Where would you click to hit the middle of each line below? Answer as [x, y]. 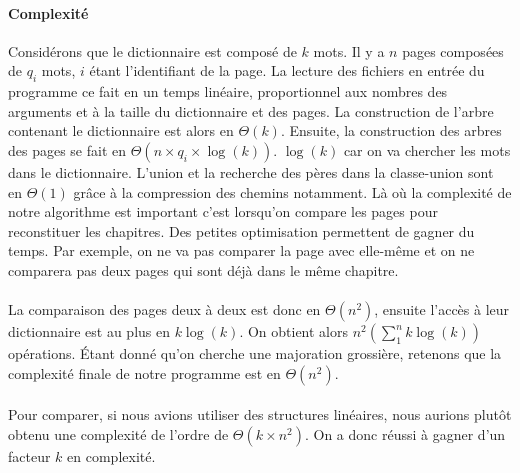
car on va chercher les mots [427, 149]
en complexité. [111, 455]
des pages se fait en [67, 149]
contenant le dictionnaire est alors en [121, 130]
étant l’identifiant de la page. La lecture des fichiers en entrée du [287, 70]
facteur [29, 455]
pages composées [453, 50]
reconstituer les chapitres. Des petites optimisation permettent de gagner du [241, 230]
